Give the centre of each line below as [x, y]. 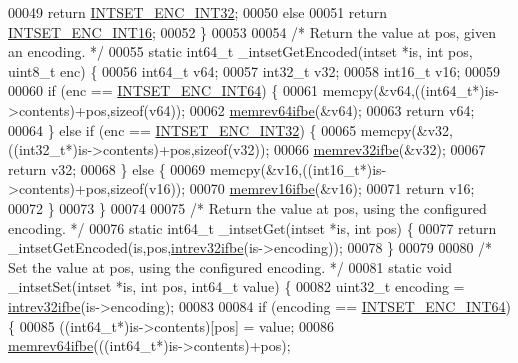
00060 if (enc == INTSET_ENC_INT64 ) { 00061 [163, 90]
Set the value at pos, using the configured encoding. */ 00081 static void [230, 266]
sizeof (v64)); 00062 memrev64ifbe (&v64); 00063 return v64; [292, 109]
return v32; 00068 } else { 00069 [107, 168]
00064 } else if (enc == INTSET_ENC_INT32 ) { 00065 [182, 129]
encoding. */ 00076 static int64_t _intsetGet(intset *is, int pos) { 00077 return [252, 227]
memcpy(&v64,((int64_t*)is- [410, 90]
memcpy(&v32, [406, 129]
